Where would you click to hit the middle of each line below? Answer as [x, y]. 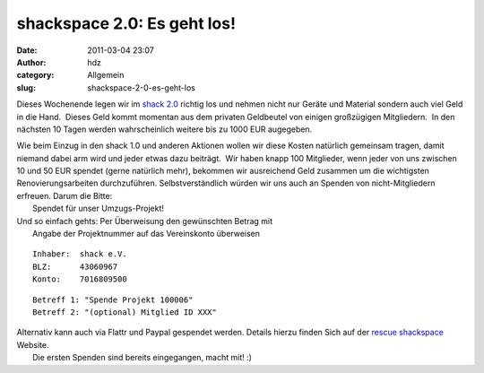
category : [35, 75]
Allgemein [106, 75]
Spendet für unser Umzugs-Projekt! [99, 208]
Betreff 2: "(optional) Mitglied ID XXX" [125, 312]
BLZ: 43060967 [75, 266]
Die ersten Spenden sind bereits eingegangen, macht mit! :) [143, 358]
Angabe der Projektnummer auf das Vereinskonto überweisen [146, 234]
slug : [26, 87]
